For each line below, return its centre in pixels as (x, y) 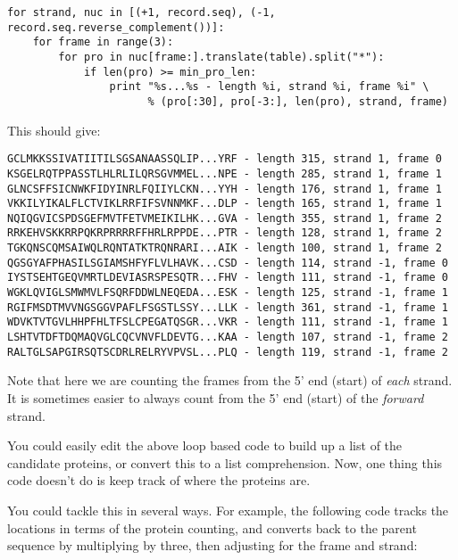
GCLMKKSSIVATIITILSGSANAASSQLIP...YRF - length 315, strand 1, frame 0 (225, 159)
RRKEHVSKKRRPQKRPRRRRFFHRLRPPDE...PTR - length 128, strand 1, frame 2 (225, 233)
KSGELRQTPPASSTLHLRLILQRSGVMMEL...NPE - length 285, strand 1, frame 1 (225, 173)
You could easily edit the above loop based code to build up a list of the (205, 445)
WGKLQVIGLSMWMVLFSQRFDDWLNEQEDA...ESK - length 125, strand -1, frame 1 (228, 293)
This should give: (54, 130)
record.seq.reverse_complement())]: (116, 27)
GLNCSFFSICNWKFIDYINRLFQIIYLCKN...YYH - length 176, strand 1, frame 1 (225, 189)
